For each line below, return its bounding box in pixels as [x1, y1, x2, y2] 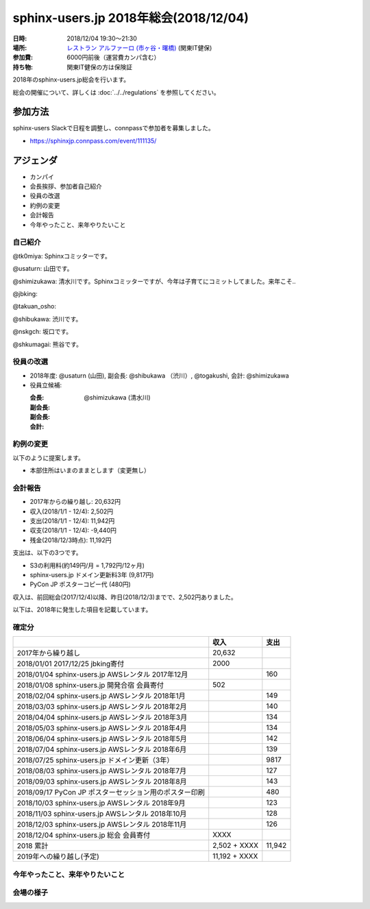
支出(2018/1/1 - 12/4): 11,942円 [29, 517, 115, 525]
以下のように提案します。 [12, 453, 85, 462]
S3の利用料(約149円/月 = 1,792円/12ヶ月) [29, 561, 145, 569]
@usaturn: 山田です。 [12, 265, 73, 273]
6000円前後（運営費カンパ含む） [66, 53, 160, 62]
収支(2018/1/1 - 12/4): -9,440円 [29, 526, 116, 535]
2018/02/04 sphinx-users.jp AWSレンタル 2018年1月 [16, 691, 186, 701]
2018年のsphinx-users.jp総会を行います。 [12, 75, 130, 84]
